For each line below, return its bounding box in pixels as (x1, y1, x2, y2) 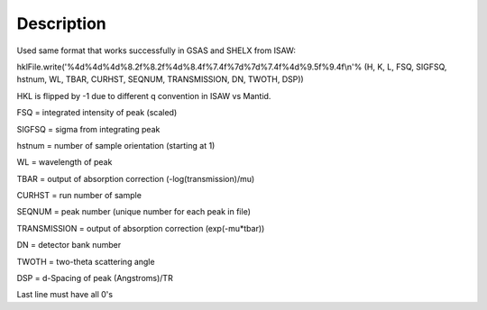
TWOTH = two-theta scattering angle (16, 256, 155, 267)
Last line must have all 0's (16, 289, 113, 300)
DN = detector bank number (16, 240, 122, 251)
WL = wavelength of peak (16, 157, 113, 168)
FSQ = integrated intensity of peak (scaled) (16, 107, 178, 118)
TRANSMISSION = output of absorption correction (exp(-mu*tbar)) (16, 223, 265, 233)
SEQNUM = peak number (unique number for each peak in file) (16, 206, 252, 217)
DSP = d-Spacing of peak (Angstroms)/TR (16, 273, 173, 284)
